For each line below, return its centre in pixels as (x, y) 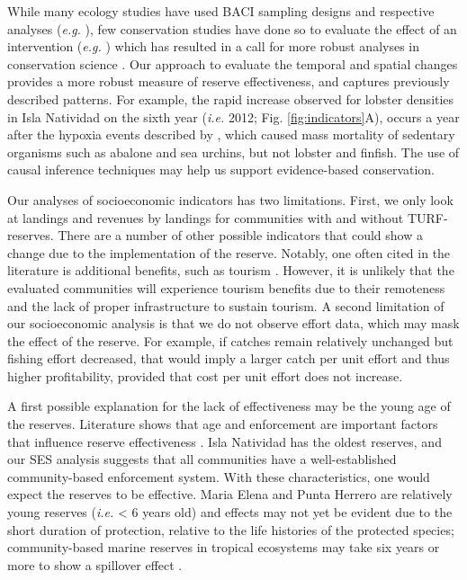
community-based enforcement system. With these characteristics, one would (219, 476)
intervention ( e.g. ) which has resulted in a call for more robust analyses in (214, 46)
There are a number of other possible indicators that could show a (240, 235)
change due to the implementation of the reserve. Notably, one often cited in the (229, 252)
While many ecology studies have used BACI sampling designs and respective (221, 11)
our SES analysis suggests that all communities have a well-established (202, 459)
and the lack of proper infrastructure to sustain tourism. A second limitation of (226, 305)
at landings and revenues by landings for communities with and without (206, 217)
